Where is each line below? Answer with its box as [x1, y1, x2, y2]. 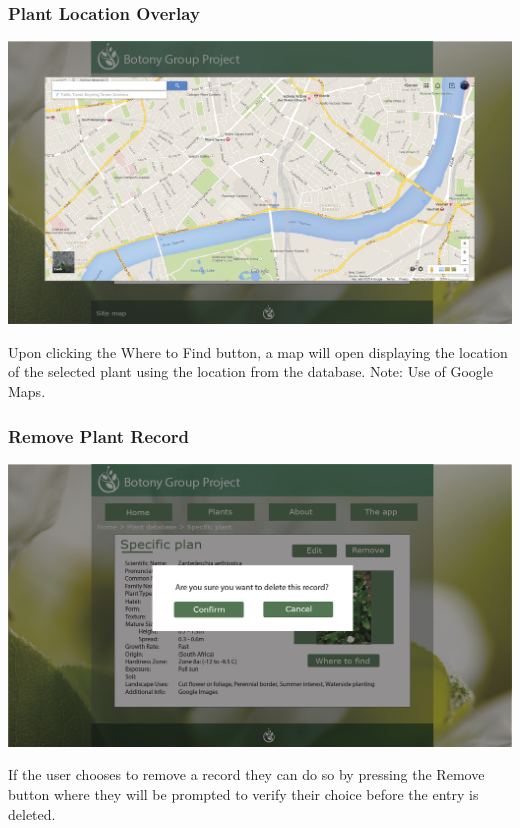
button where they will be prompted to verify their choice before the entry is [8, 784, 479, 804]
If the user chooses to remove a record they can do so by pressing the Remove [8, 764, 485, 785]
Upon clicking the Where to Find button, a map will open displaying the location [8, 341, 508, 362]
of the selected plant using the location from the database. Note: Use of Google [8, 361, 493, 382]
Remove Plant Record [8, 423, 190, 448]
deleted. [8, 803, 56, 824]
